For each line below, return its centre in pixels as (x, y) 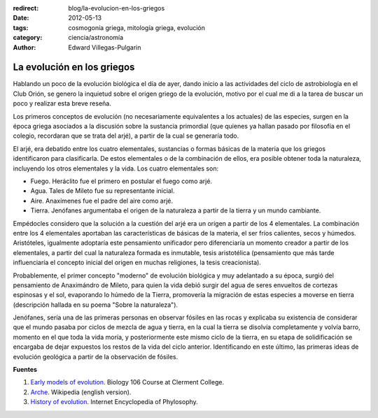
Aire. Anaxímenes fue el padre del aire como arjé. (102, 201)
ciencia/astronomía (96, 38)
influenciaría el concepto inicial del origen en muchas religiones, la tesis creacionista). (137, 263)
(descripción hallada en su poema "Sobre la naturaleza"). (96, 305)
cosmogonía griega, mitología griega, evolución (137, 27)
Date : (21, 18)
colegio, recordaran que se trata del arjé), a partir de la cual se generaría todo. (126, 136)
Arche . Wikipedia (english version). (81, 392)
